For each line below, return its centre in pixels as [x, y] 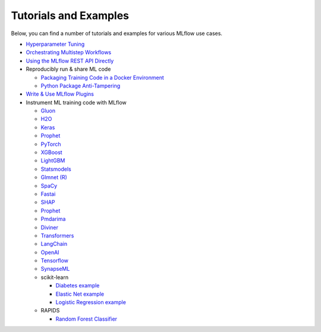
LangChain [54, 244]
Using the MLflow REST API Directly [70, 61]
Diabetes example [78, 286]
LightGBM [53, 161]
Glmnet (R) [54, 177]
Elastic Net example [80, 294]
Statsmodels [56, 169]
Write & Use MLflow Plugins [60, 94]
